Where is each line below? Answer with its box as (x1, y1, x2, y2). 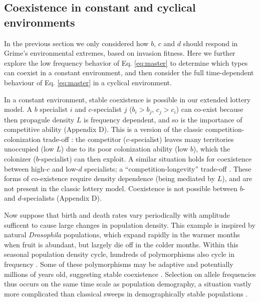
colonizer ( (4, 153, 36, 164)
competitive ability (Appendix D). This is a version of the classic (4, 124, 203, 134)
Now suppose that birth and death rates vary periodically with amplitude (4, 209, 230, 220)
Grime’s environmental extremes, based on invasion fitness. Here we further (4, 48, 235, 58)
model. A (4, 104, 32, 114)
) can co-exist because (176, 104, 243, 114)
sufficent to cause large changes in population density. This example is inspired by (4, 219, 255, 230)
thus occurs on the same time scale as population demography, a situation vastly (4, 278, 251, 289)
